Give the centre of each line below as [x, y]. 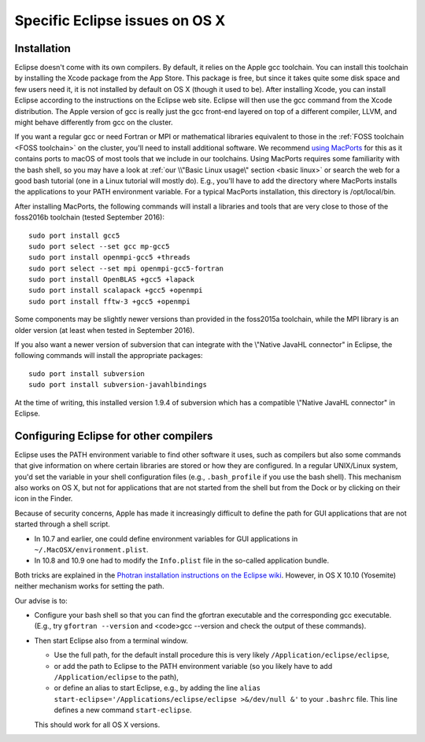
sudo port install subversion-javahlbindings [118, 385]
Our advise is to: [41, 600]
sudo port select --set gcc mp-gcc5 [99, 246]
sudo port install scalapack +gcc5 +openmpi [116, 290]
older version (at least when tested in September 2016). [105, 330]
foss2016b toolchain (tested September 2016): [90, 217]
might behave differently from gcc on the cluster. [94, 123]
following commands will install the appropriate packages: [109, 356]
